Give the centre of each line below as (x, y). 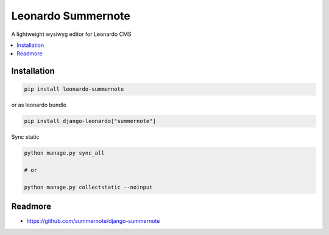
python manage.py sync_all (64, 153)
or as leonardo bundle (39, 105)
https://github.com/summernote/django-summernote (93, 221)
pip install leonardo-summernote (74, 89)
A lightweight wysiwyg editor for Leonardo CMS (71, 34)
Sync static (25, 137)
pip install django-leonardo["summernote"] (90, 121)
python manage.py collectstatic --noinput (88, 187)
